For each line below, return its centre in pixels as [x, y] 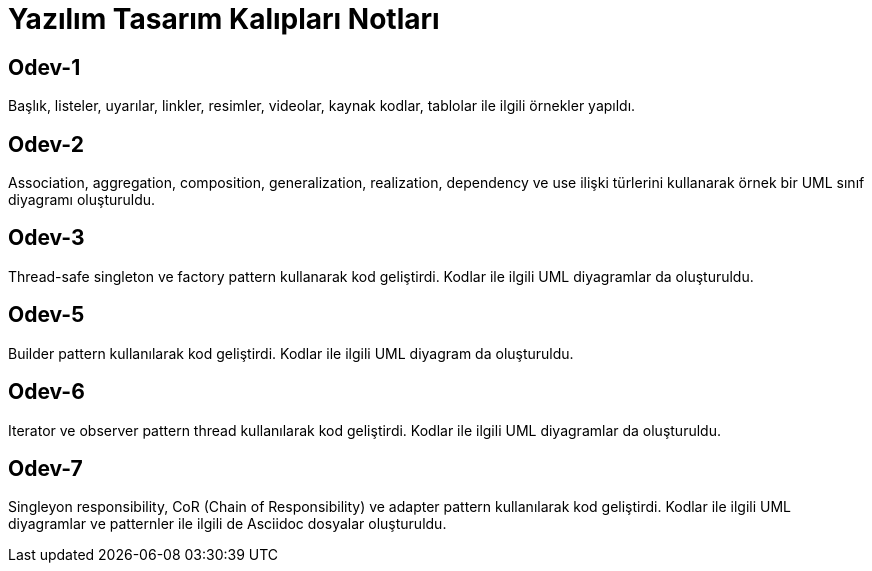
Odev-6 [46, 392]
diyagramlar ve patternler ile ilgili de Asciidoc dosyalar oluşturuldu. [227, 524]
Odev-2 [46, 144]
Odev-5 [46, 315]
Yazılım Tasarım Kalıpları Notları [224, 19]
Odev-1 [44, 67]
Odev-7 [45, 468]
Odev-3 [46, 238]
